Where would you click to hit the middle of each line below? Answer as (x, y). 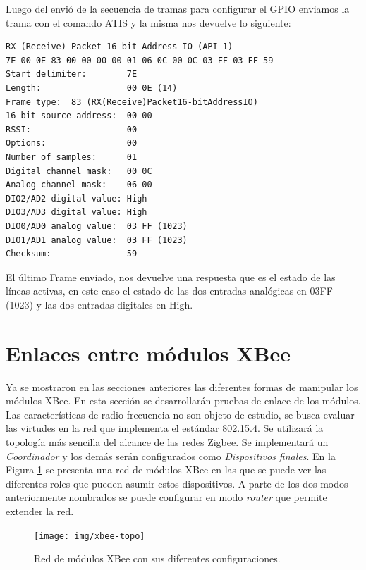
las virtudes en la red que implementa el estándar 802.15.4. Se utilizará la (165, 428)
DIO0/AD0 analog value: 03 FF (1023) (97, 226)
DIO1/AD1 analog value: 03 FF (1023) (97, 240)
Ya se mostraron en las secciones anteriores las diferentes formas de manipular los (182, 386)
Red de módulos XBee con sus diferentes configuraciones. (157, 558)
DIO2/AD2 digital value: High (77, 198)
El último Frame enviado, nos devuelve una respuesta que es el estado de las (171, 277)
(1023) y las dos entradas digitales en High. (99, 304)
